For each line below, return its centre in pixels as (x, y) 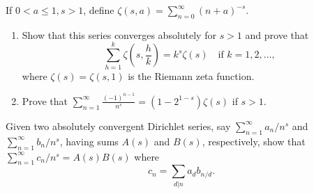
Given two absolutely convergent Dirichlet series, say (118, 126)
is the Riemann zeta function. (191, 75)
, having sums (89, 141)
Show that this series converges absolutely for (119, 34)
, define (99, 10)
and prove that (277, 34)
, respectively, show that (254, 141)
